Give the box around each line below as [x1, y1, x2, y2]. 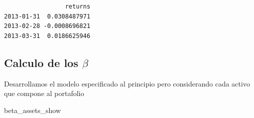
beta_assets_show [4, 104, 61, 115]
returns [65, 3, 90, 10]
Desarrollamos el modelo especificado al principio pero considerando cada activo [4, 78, 250, 88]
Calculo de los [4, 54, 78, 70]
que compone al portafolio [4, 88, 84, 98]
